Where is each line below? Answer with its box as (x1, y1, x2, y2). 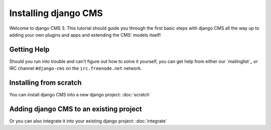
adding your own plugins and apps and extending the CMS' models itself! (9, 32, 161, 38)
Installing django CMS (9, 8, 103, 19)
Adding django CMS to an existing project (9, 104, 143, 113)
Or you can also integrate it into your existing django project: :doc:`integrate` (9, 118, 168, 124)
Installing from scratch (9, 78, 82, 87)
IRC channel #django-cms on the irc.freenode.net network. (9, 65, 143, 71)
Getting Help (9, 45, 50, 54)
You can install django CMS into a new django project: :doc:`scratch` (9, 92, 151, 98)
